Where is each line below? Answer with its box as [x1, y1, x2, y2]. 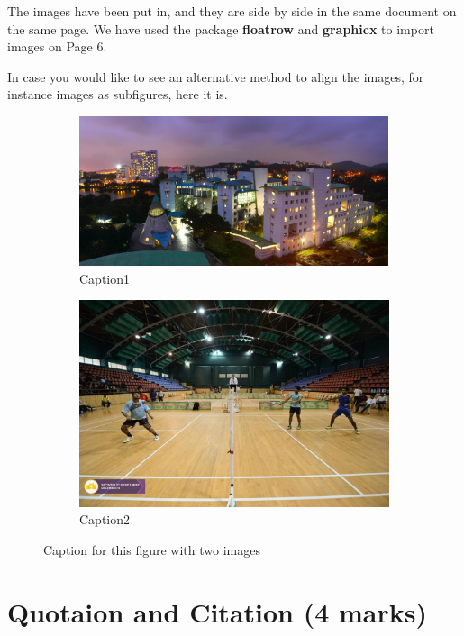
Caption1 [79, 268, 131, 287]
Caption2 [79, 510, 131, 529]
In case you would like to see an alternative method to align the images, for [7, 67, 424, 86]
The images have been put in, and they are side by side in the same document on [7, 2, 457, 20]
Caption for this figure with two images [43, 540, 260, 559]
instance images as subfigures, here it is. [7, 85, 228, 104]
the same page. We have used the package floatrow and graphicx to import [7, 19, 434, 38]
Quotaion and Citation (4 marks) [7, 593, 428, 630]
